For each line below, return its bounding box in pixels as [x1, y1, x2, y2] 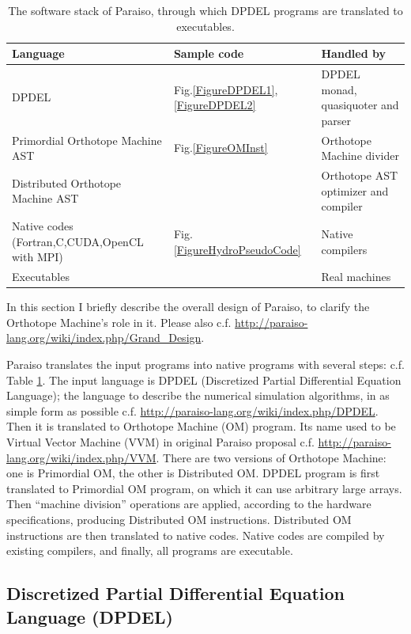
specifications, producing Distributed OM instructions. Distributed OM [6, 511, 352, 527]
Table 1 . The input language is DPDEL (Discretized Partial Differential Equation [6, 371, 402, 388]
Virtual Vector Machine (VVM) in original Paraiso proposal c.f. [6, 434, 315, 450]
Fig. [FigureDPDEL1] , [173, 81, 278, 97]
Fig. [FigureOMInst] [173, 139, 268, 156]
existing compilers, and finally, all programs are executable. [6, 542, 293, 559]
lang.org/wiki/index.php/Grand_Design [6, 329, 202, 346]
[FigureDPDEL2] [173, 97, 256, 113]
